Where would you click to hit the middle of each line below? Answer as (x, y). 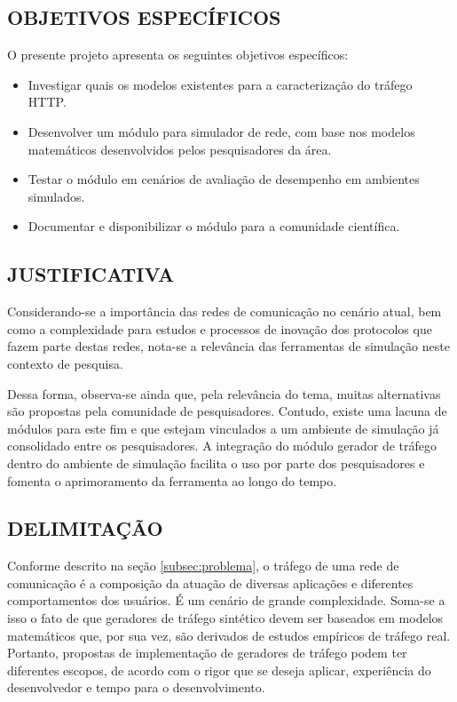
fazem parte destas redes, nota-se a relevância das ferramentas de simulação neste (228, 346)
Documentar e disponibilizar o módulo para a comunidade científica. (214, 226)
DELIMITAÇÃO (85, 528)
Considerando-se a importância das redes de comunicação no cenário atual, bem (225, 311)
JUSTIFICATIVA (91, 274)
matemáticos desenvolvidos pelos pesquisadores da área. (180, 149)
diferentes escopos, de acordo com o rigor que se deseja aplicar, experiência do (219, 670)
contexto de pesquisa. (65, 363)
